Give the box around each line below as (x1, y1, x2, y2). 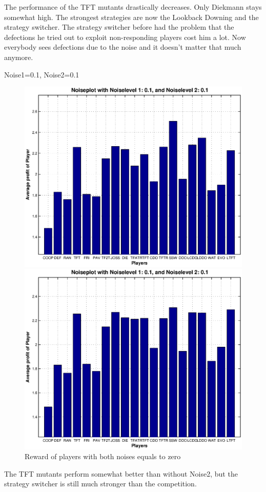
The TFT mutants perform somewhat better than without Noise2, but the (4, 468, 238, 479)
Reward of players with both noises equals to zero (25, 451, 181, 462)
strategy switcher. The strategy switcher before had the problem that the (4, 22, 234, 32)
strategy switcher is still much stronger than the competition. (4, 478, 197, 489)
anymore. (4, 51, 33, 62)
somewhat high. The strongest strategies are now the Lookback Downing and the (4, 11, 259, 22)
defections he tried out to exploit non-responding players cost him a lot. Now (4, 31, 246, 42)
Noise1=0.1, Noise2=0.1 (4, 69, 79, 80)
